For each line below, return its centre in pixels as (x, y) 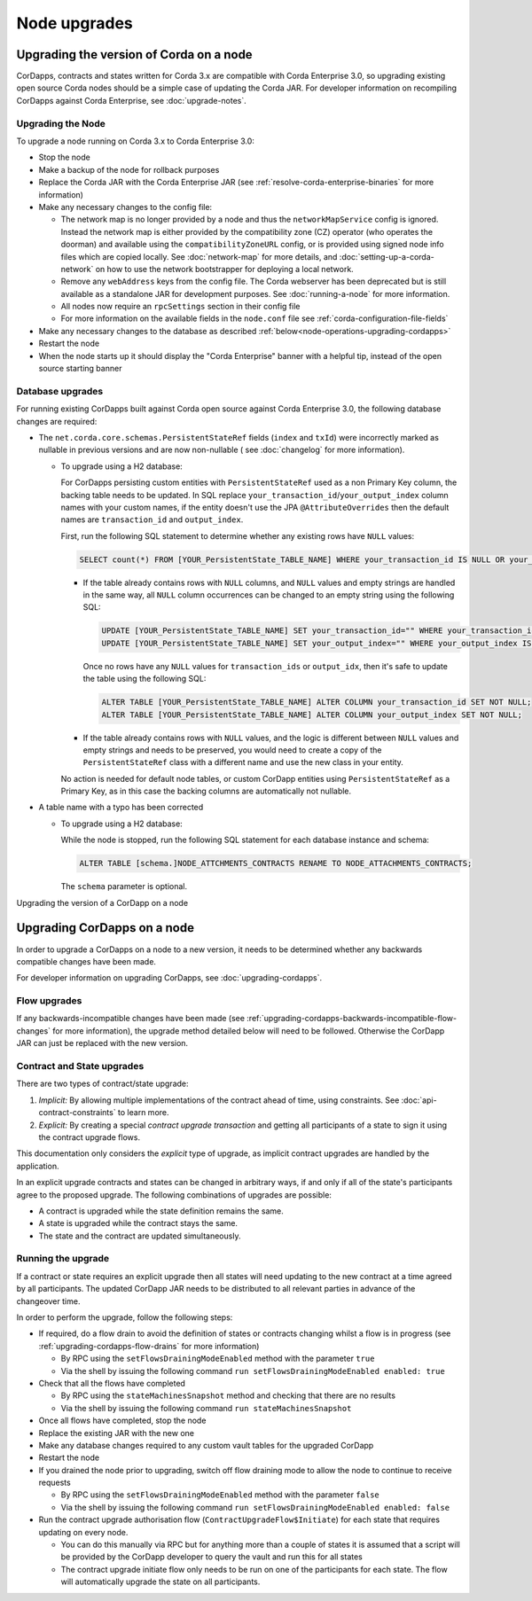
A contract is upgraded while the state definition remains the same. (161, 1211)
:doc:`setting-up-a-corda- (387, 256)
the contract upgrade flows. (90, 1137)
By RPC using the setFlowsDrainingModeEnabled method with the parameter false (220, 1495)
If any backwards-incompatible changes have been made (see (131, 1019)
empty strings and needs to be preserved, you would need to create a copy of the (232, 750)
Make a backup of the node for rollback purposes (129, 169)
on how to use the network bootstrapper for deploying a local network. (224, 269)
